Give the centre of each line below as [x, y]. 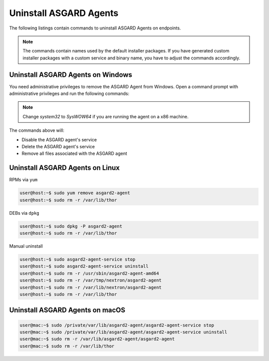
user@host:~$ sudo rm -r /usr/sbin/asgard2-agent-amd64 [89, 273]
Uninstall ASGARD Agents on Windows [71, 75]
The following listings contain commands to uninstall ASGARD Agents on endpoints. [95, 28]
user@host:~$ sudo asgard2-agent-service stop [77, 259]
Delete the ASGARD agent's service [58, 146]
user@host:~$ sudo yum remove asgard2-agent [75, 193]
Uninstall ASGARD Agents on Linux [65, 168]
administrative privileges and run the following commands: [69, 94]
